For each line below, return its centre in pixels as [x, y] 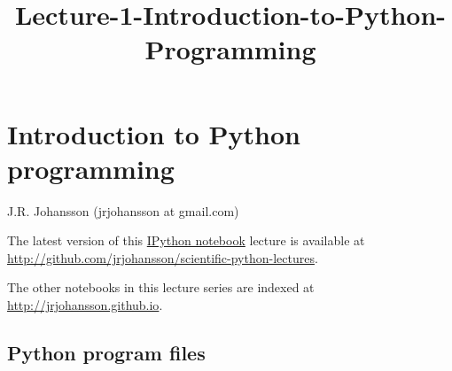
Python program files [106, 353]
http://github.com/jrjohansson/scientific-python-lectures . [163, 257]
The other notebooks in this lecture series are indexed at [161, 287]
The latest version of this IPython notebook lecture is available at [186, 240]
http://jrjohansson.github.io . [85, 305]
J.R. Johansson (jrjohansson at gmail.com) [123, 210]
